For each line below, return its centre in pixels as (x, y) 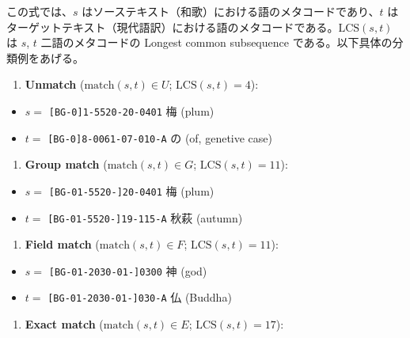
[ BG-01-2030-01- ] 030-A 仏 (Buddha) (140, 297)
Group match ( (66, 164)
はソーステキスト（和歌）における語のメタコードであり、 (231, 11)
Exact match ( (64, 324)
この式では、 (40, 11)
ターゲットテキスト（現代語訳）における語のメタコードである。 (173, 27)
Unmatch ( (55, 84)
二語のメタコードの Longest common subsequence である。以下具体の (216, 42)
